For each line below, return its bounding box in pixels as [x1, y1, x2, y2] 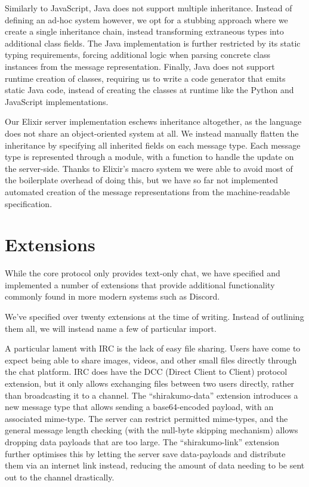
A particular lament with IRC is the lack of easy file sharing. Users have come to [5, 342, 301, 355]
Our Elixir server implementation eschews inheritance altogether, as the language [5, 115, 302, 128]
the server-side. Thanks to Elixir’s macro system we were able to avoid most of [5, 162, 293, 174]
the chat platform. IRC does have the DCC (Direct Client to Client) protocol [5, 365, 288, 378]
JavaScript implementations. [5, 95, 109, 107]
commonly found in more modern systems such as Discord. [5, 290, 220, 303]
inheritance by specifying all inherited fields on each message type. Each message [5, 138, 301, 151]
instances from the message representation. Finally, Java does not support [5, 60, 275, 72]
